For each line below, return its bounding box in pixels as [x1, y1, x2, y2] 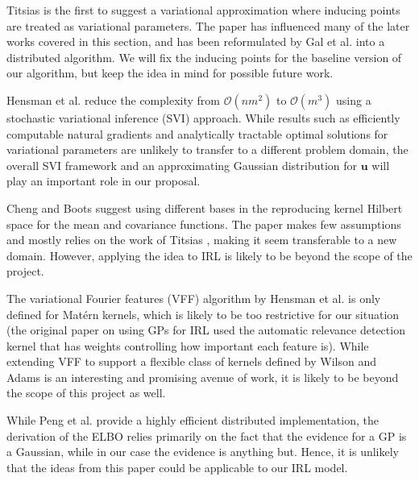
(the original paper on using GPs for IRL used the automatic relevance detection [6, 321, 405, 338]
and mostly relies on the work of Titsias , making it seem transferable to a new [6, 231, 397, 248]
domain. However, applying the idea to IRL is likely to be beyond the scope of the [6, 247, 413, 263]
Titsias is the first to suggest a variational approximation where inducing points [6, 2, 400, 18]
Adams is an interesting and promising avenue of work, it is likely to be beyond [6, 368, 399, 385]
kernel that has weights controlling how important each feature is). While [6, 337, 369, 354]
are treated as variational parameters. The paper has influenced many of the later [6, 17, 410, 34]
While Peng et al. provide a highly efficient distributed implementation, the [6, 412, 379, 429]
